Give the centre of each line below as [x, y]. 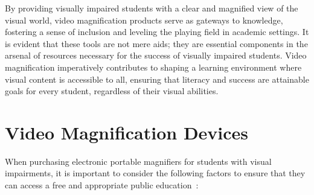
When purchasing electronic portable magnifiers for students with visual [138, 161]
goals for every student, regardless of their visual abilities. [112, 91]
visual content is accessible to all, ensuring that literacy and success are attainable [157, 79]
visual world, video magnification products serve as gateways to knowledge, [144, 20]
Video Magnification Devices [127, 132]
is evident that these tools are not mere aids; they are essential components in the [156, 43]
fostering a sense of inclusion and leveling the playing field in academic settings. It [157, 32]
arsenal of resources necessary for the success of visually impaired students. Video [156, 55]
